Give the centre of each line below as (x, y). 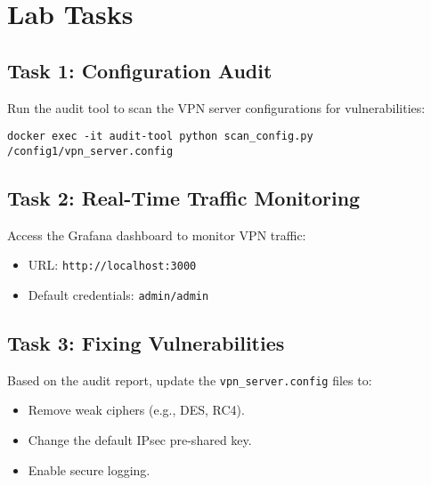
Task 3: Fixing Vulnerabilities (146, 342)
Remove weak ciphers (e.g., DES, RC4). (136, 410)
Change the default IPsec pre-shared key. (140, 440)
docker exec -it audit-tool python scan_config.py (160, 137)
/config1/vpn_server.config (90, 151)
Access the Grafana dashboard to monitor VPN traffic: (157, 234)
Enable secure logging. (89, 469)
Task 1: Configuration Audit (140, 70)
